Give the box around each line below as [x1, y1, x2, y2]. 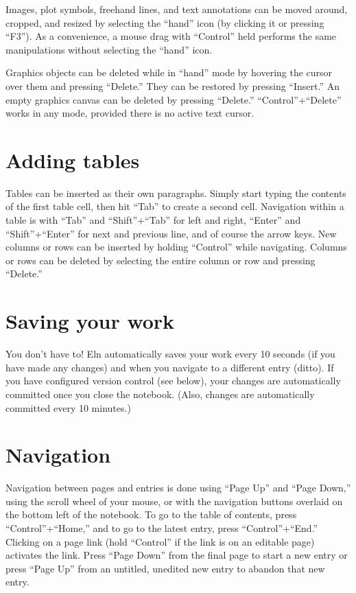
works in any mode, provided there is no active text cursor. [5, 106, 254, 120]
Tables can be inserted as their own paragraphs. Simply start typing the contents [5, 185, 346, 200]
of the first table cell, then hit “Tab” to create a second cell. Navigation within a [5, 199, 344, 213]
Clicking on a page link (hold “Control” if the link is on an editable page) [5, 534, 315, 548]
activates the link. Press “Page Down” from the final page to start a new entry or [5, 548, 348, 562]
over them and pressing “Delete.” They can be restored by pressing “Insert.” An [5, 78, 340, 93]
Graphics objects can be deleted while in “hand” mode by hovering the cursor [5, 65, 333, 80]
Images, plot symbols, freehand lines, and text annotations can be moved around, [5, 2, 348, 16]
